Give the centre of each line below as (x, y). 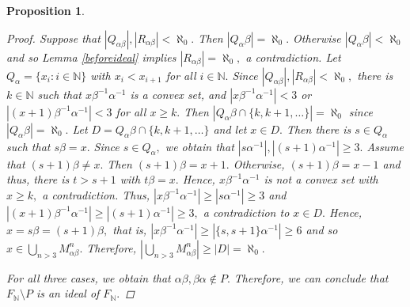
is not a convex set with (321, 179)
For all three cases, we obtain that (89, 277)
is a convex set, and (178, 94)
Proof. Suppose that (53, 38)
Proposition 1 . (46, 10)
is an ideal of (68, 293)
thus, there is (38, 179)
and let (230, 129)
